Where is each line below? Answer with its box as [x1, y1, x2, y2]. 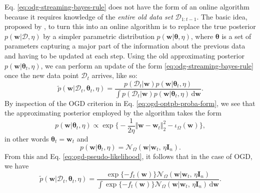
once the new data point [4, 70, 79, 80]
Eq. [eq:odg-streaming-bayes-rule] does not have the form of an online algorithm [4, 1, 249, 11]
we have [4, 160, 29, 171]
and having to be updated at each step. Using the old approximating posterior [4, 50, 244, 60]
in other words [4, 133, 49, 143]
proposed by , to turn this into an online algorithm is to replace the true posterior [4, 21, 256, 31]
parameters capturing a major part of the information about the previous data [4, 40, 245, 51]
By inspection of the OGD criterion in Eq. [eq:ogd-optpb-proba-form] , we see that [4, 97, 255, 108]
